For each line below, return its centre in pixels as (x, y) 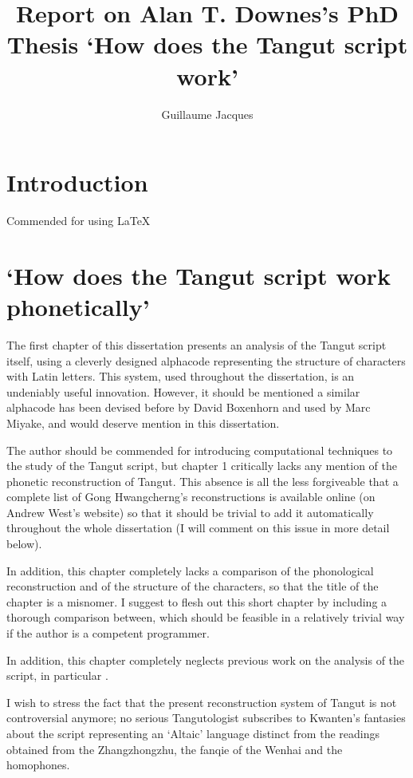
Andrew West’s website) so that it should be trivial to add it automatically (190, 512)
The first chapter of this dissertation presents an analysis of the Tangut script (197, 344)
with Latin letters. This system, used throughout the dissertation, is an (181, 376)
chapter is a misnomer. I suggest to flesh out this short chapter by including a (197, 601)
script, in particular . (57, 675)
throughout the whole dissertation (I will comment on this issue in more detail (198, 528)
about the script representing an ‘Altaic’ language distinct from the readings (193, 733)
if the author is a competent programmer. (108, 633)
